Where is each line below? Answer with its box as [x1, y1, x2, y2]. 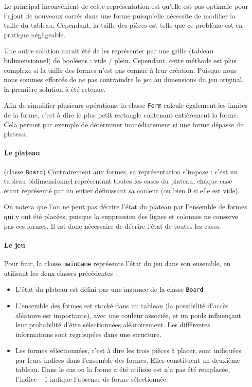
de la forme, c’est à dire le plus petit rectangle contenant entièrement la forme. [4, 110, 239, 119]
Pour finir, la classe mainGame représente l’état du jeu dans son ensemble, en [4, 258, 231, 268]
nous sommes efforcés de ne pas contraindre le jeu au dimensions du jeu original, [4, 74, 244, 84]
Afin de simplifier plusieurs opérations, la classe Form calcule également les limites [4, 100, 248, 110]
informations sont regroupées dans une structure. [15, 329, 162, 339]
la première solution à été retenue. [4, 84, 106, 94]
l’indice [15, 374, 37, 384]
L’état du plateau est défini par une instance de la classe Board [15, 284, 204, 294]
